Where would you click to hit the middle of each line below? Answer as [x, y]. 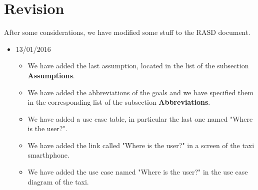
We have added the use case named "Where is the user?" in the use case [138, 172]
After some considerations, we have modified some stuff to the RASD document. [127, 32]
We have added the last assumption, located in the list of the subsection [138, 66]
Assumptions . [51, 75]
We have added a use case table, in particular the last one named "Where [140, 118]
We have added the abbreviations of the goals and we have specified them [140, 92]
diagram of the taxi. [58, 181]
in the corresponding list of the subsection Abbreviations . [119, 102]
